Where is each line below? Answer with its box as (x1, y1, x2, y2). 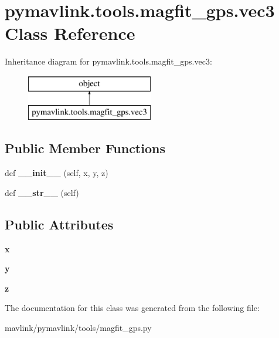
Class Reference (5, 21, 135, 45)
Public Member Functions (5, 139, 165, 157)
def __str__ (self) (5, 186, 79, 198)
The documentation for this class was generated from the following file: (5, 302, 260, 314)
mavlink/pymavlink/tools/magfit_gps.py (5, 322, 152, 334)
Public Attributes (5, 215, 114, 233)
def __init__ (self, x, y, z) (5, 167, 108, 179)
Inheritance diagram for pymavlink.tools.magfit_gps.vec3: (5, 55, 212, 67)
